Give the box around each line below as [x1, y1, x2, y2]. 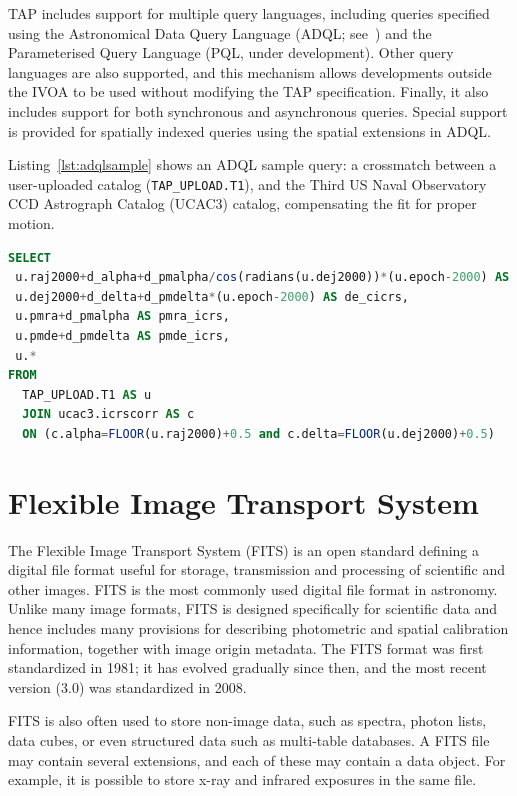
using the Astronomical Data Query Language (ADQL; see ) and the [8, 22, 432, 43]
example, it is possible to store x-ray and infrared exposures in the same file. [8, 769, 477, 790]
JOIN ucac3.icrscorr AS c [22, 407, 195, 422]
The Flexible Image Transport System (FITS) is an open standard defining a [8, 539, 480, 560]
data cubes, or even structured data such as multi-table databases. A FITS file [8, 730, 490, 750]
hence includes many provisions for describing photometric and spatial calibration [8, 618, 509, 639]
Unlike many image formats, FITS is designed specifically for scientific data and [8, 598, 498, 619]
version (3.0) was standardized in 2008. [8, 676, 247, 697]
